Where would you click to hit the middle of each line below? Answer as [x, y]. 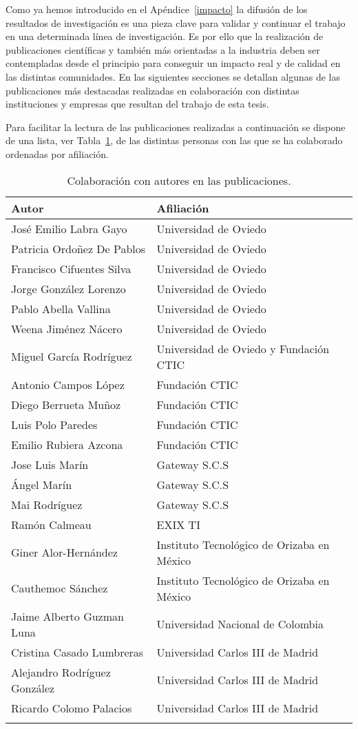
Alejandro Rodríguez [61, 672]
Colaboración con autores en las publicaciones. [179, 180]
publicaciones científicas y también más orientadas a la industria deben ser [163, 49]
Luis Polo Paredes [54, 424]
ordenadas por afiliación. [57, 153]
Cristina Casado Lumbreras [77, 652]
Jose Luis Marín [50, 464]
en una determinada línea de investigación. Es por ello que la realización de [165, 36]
